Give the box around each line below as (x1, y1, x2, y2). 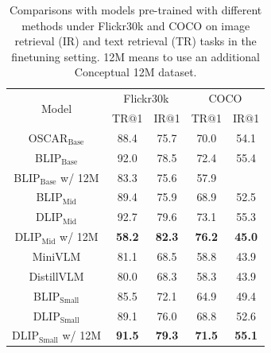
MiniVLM (32, 247, 81, 264)
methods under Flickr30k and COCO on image (21, 17, 250, 33)
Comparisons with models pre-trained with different (9, 2, 262, 17)
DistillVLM (29, 267, 84, 284)
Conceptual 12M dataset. (74, 64, 197, 80)
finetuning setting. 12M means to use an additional (11, 48, 260, 64)
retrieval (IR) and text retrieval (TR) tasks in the (14, 33, 257, 49)
